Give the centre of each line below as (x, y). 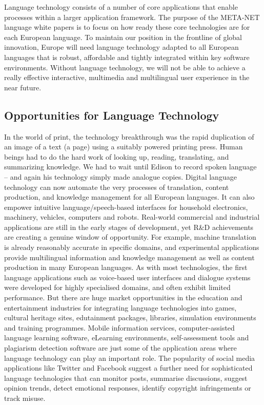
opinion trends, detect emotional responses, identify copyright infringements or (128, 388)
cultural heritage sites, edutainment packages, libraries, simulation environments (130, 317)
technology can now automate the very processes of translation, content (117, 187)
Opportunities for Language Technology (112, 115)
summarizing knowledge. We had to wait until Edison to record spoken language (130, 167)
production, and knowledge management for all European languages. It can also (129, 197)
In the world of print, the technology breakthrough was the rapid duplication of (129, 136)
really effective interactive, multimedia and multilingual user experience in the (127, 77)
